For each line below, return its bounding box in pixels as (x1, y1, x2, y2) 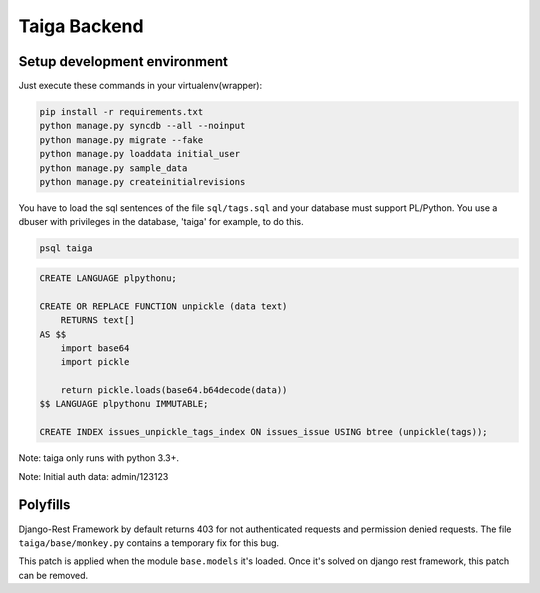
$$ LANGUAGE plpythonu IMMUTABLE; (39, 398, 209, 410)
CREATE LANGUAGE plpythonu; (39, 272, 177, 284)
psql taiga (39, 243, 93, 254)
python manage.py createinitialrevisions (39, 176, 246, 187)
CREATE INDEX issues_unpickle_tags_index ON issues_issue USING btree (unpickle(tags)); (39, 426, 489, 438)
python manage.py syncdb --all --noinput (39, 120, 246, 132)
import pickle (60, 356, 130, 368)
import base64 (60, 342, 130, 354)
